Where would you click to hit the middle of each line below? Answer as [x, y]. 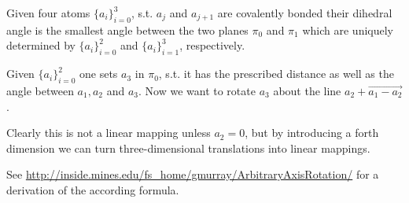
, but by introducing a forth [312, 133]
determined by [41, 45]
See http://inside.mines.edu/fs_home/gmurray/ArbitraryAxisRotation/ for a [193, 174]
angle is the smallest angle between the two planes [127, 30]
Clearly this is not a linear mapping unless [109, 133]
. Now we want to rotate [197, 90]
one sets [99, 74]
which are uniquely [348, 30]
